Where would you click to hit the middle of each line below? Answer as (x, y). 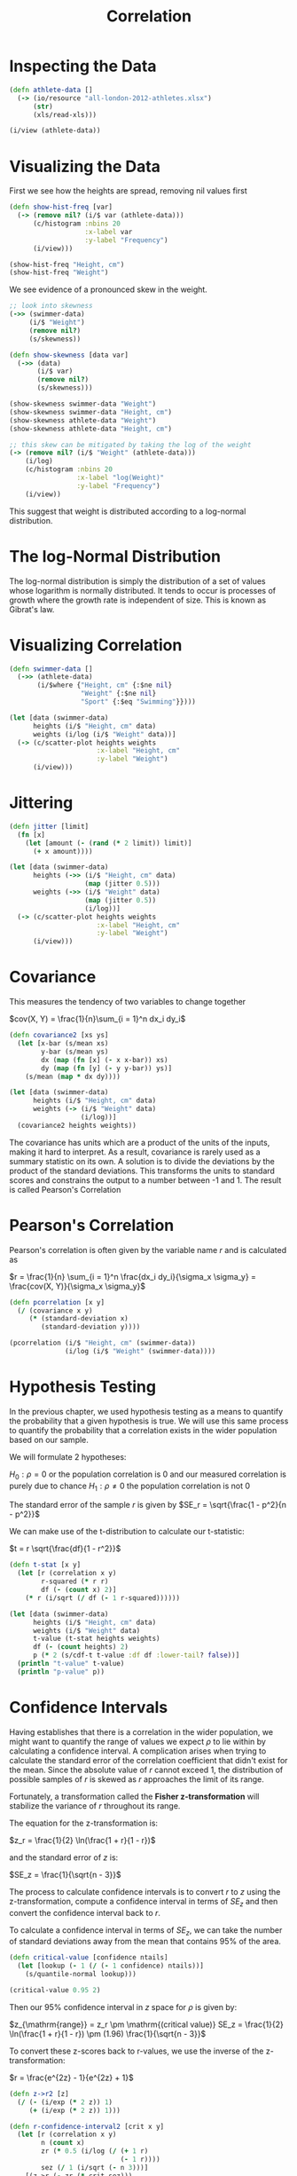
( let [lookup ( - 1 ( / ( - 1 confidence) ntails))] (110, 1966)
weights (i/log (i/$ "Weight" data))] (104, 734)
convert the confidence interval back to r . (85, 1912)
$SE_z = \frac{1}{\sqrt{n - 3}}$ (65, 1874)
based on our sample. (49, 1439)
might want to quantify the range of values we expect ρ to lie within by (137, 1741)
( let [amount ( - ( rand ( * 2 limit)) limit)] (109, 843)
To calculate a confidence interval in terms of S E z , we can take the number (146, 1931)
